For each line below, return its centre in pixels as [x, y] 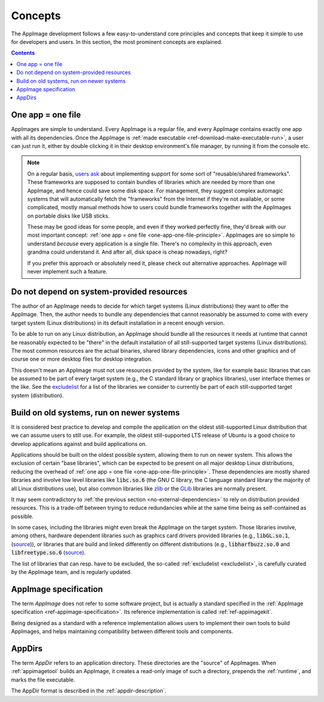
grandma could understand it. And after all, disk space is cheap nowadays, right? [127, 252]
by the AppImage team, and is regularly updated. [71, 572]
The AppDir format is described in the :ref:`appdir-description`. [89, 691]
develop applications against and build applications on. [79, 444]
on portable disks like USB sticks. [69, 216]
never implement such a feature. [67, 272]
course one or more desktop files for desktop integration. [82, 359]
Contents [23, 53]
